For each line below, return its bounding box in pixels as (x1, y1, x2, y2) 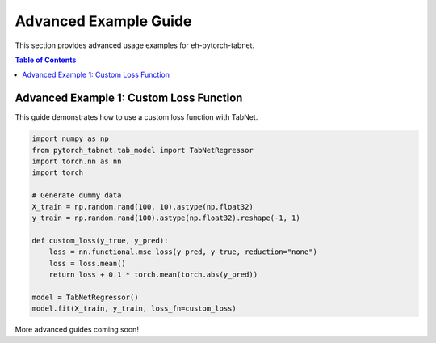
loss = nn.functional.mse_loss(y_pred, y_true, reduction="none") (48, 248, 318, 256)
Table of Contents (15, 55, 77, 65)
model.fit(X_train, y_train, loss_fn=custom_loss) (31, 304, 237, 313)
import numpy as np (31, 134, 109, 143)
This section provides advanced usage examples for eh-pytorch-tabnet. (15, 40, 254, 50)
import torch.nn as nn (31, 157, 122, 166)
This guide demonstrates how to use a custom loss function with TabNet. (15, 112, 258, 122)
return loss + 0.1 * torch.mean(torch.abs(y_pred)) (48, 269, 258, 279)
